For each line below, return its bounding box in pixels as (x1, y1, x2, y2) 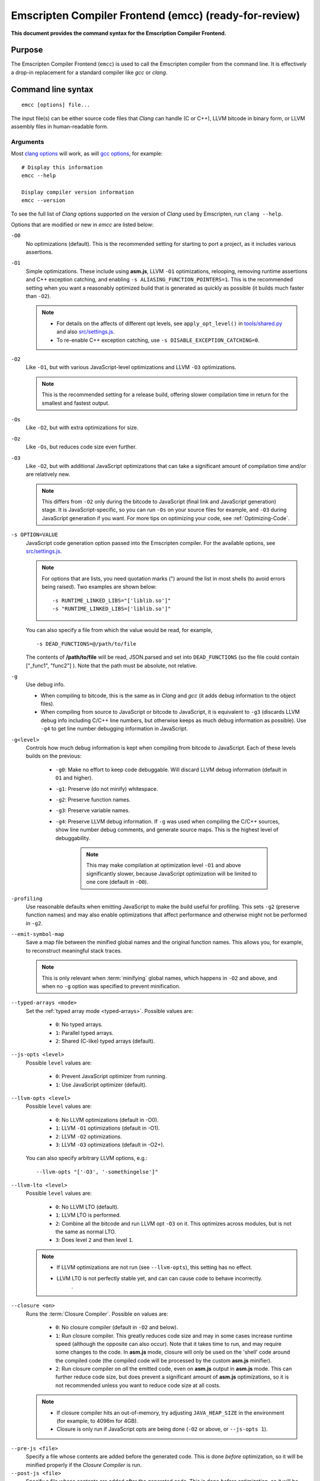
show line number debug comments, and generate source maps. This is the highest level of (55, 826, 279, 834)
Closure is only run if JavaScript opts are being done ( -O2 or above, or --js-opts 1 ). (56, 1425, 268, 1433)
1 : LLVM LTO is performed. (55, 1211, 121, 1219)
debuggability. (55, 834, 91, 841)
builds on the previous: (25, 752, 82, 759)
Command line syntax (11, 84, 94, 94)
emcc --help (21, 172, 56, 179)
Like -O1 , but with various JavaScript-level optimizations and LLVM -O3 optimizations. (25, 364, 236, 371)
